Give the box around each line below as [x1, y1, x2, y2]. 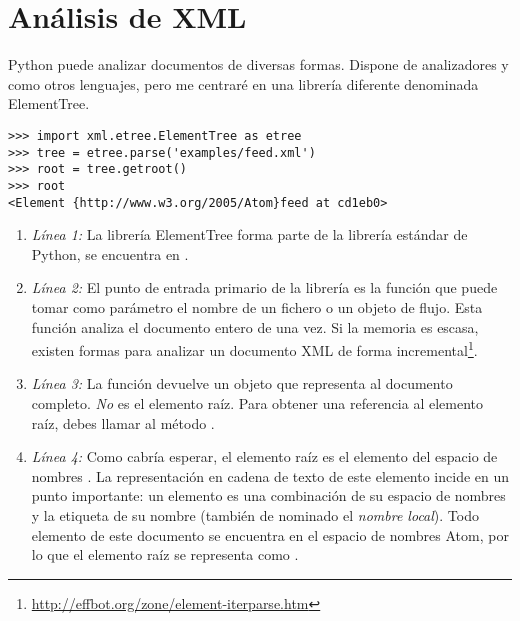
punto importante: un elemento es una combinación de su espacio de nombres [31, 485, 506, 506]
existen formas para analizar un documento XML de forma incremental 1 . [31, 337, 478, 360]
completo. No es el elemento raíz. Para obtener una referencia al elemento [31, 393, 483, 413]
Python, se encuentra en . [31, 243, 189, 264]
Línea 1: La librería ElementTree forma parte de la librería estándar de [31, 224, 468, 245]
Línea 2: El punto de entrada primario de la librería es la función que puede [31, 277, 498, 298]
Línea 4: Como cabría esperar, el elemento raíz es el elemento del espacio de [31, 446, 498, 467]
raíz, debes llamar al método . [31, 412, 215, 433]
